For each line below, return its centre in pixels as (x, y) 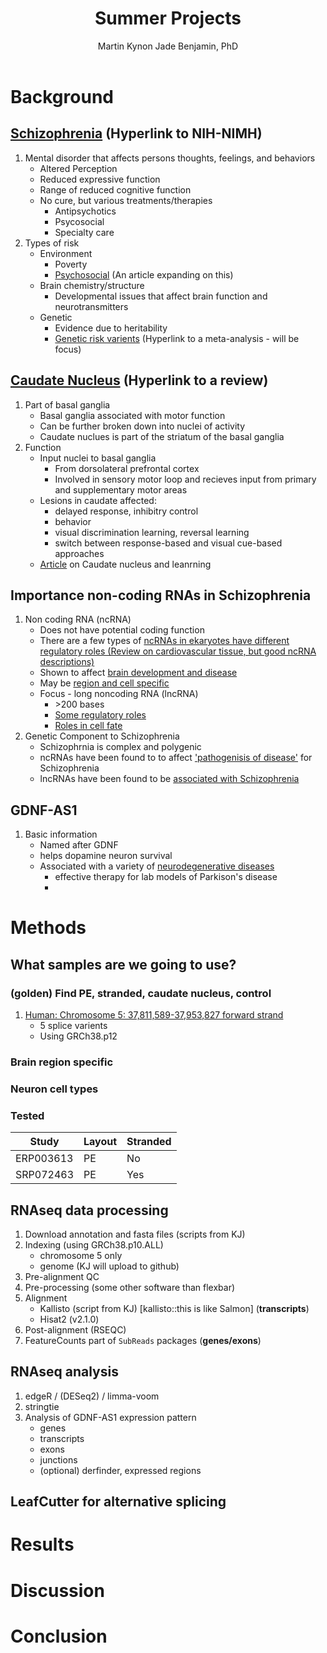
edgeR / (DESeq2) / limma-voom (92, 1396)
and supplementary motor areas (121, 489)
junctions (58, 1459)
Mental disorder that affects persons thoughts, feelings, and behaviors (170, 158)
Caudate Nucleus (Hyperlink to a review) (139, 380)
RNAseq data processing (89, 1210)
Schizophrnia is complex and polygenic (120, 747)
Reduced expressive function (100, 179)
